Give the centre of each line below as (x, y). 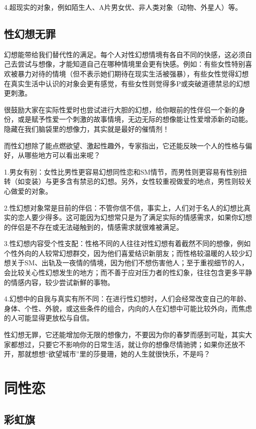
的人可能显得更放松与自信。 (49, 318)
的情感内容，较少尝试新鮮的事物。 (59, 282)
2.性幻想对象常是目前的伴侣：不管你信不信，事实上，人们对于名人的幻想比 (124, 207)
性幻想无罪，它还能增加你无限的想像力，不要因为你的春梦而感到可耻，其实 (125, 335)
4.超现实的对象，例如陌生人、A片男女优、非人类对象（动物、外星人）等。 (123, 7)
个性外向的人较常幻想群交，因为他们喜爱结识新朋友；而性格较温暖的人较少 (125, 253)
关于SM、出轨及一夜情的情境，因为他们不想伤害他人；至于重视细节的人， (129, 263)
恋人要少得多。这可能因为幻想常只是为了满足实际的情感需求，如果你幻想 (135, 217)
